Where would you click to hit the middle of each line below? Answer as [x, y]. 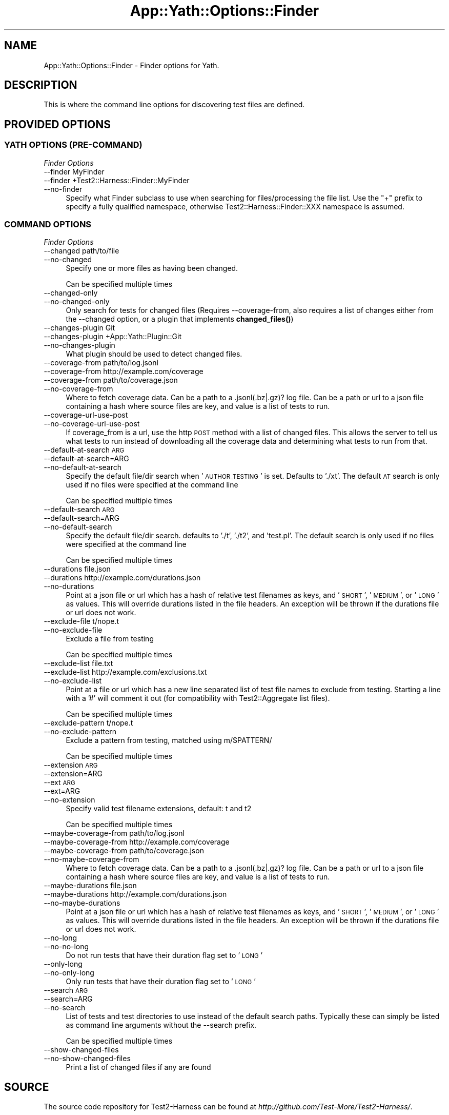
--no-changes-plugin [79, 345]
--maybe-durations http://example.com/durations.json [135, 894]
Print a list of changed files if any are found [138, 1067]
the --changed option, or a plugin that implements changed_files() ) [180, 319]
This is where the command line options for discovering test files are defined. [174, 105]
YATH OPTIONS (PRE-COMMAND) [73, 145]
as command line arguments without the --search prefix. [161, 1025]
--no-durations [69, 586]
